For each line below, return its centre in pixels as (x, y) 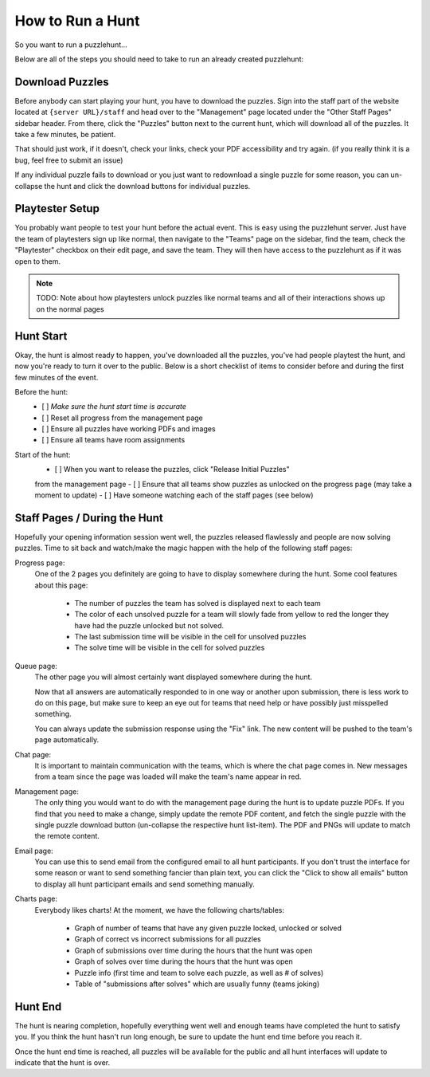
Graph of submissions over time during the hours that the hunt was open (193, 950)
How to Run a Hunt (77, 21)
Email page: (34, 851)
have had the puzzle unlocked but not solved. (149, 625)
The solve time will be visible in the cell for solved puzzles (170, 648)
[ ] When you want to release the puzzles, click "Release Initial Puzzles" (172, 470)
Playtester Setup (57, 208)
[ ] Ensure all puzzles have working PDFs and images (129, 429)
